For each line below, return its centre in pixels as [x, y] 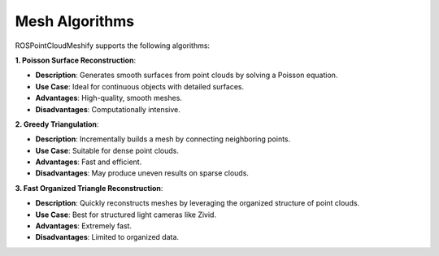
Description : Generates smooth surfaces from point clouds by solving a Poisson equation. [187, 75]
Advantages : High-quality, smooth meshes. [109, 98]
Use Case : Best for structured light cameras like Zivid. [126, 215]
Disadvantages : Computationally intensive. [108, 109]
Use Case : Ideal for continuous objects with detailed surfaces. [139, 86]
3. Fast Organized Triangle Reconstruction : [89, 188]
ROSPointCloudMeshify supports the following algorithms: [113, 46]
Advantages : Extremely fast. [84, 226]
